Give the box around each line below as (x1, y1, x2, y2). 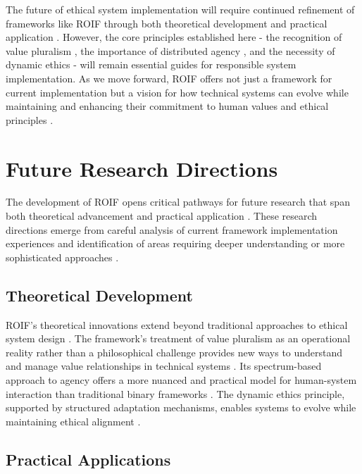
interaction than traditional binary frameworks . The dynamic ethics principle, (6, 386, 345, 401)
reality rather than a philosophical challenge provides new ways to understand (6, 344, 343, 359)
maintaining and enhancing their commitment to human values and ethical (6, 99, 329, 113)
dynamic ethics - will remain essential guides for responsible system (6, 57, 297, 72)
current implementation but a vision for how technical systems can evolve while (6, 85, 349, 99)
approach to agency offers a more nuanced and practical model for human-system (6, 373, 357, 387)
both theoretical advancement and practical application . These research (6, 208, 318, 223)
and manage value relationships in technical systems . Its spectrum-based (6, 358, 322, 373)
